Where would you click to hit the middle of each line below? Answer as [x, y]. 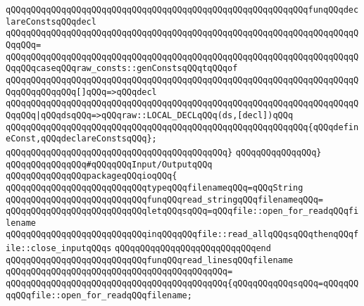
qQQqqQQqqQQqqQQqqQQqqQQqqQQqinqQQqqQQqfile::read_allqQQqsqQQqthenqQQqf [182, 235]
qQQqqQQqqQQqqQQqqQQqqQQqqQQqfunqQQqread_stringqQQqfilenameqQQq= [165, 199]
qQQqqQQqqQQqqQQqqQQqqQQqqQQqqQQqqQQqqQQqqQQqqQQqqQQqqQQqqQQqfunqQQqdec [182, 10]
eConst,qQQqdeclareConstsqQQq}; [81, 139]
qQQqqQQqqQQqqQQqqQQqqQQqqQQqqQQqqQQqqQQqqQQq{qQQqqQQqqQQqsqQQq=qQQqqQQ [182, 284]
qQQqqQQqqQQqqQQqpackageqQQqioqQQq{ [92, 176]
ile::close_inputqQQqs [59, 249]
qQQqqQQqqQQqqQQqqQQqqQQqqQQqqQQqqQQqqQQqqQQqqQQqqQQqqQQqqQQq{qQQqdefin [182, 127]
